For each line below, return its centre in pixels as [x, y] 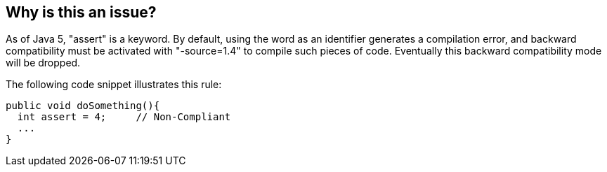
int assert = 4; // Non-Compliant [124, 117]
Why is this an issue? [81, 12]
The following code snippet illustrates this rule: [114, 85]
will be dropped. [43, 63]
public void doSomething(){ [83, 106]
